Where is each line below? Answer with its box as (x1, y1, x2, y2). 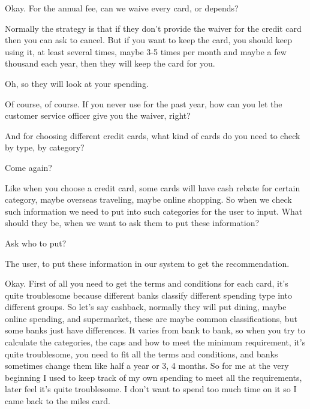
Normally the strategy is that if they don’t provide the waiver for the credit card (5, 22, 302, 34)
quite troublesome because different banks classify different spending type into (5, 288, 292, 301)
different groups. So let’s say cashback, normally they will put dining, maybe (5, 300, 287, 313)
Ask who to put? (5, 236, 67, 249)
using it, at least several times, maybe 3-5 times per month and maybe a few (5, 45, 287, 58)
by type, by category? (5, 141, 85, 154)
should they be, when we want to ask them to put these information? (5, 216, 260, 229)
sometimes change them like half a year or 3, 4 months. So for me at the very (5, 359, 289, 372)
